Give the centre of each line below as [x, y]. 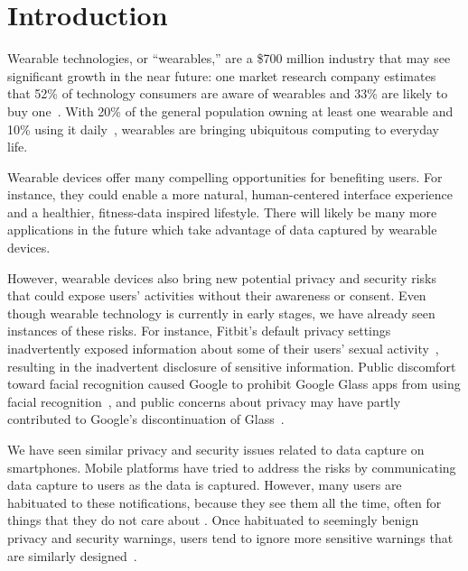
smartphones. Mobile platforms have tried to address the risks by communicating [232, 467]
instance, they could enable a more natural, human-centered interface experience [230, 194]
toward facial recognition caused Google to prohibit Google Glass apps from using [234, 384]
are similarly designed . [72, 555]
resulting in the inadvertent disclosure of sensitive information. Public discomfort [232, 366]
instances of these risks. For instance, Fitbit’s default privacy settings [199, 331]
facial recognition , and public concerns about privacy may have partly [204, 401]
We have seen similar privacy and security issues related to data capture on [216, 449]
